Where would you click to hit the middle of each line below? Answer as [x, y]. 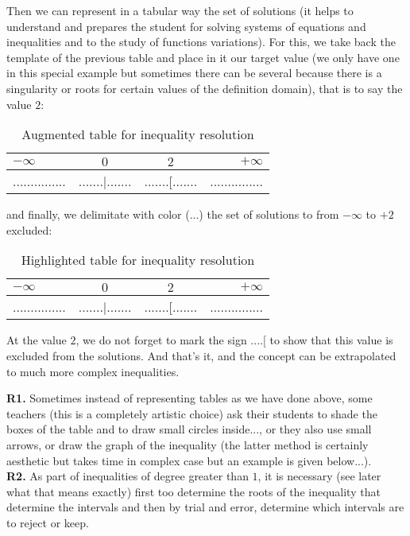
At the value [37, 340]
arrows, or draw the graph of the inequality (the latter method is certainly [188, 444]
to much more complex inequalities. [93, 371]
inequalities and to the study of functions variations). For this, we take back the [201, 42]
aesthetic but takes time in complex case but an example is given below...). [189, 460]
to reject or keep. [48, 522]
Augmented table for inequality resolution [138, 134]
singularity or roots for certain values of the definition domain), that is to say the [205, 88]
